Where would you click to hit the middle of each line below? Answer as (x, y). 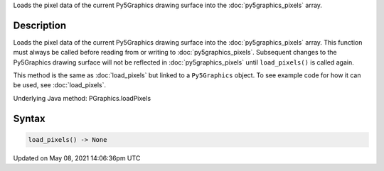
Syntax (29, 118)
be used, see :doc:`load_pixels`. (60, 85)
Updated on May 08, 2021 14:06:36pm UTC (77, 158)
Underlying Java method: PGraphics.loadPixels (82, 98)
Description (40, 25)
